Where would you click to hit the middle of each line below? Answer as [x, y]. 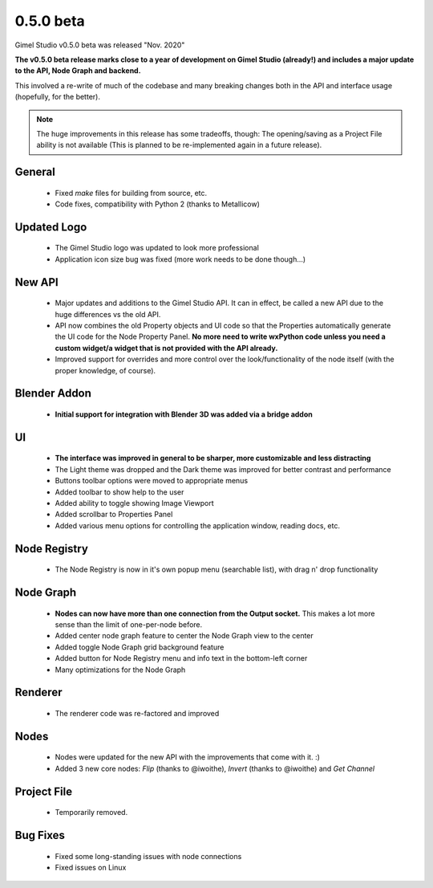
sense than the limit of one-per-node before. [129, 624]
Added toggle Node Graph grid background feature [140, 647]
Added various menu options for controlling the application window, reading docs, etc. [198, 525]
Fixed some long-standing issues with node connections [148, 856]
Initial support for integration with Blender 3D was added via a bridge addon [184, 414]
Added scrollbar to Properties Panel [114, 515]
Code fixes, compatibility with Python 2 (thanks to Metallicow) [157, 204]
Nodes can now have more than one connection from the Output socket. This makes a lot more [215, 613]
